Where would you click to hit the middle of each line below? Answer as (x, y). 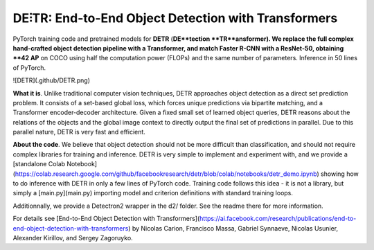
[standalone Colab (39, 164)
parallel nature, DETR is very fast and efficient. (79, 132)
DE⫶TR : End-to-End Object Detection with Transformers (175, 18)
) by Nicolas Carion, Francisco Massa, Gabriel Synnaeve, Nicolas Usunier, (233, 228)
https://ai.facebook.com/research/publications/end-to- (278, 219)
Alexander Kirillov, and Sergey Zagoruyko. (73, 238)
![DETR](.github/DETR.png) (51, 80)
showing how (340, 174)
